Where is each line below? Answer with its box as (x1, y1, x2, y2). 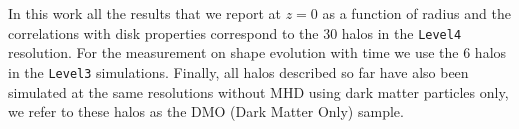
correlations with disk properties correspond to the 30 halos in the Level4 (8, 22, 462, 43)
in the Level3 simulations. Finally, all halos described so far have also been (8, 61, 469, 82)
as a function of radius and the (322, 3, 511, 23)
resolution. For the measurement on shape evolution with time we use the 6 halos (8, 42, 507, 63)
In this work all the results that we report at (8, 3, 281, 23)
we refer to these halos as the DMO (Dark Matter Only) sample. (8, 101, 404, 122)
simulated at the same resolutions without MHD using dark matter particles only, (8, 81, 509, 102)
